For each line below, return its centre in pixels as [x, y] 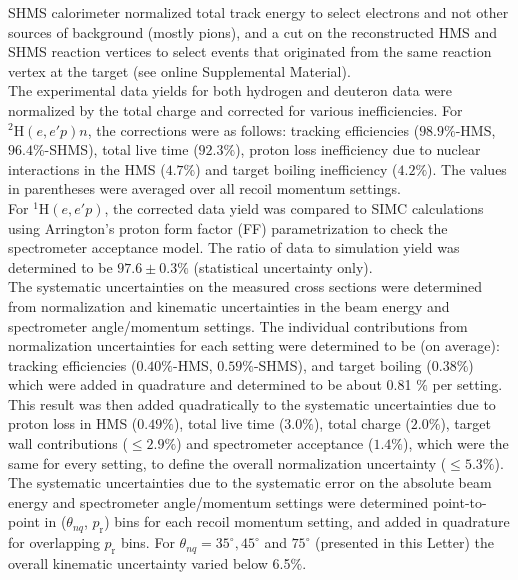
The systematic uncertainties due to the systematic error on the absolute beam [250, 482]
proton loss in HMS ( [73, 423]
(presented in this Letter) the [405, 542]
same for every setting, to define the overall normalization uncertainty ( [227, 462]
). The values [467, 168]
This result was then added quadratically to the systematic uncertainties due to [252, 403]
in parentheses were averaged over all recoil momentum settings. [204, 188]
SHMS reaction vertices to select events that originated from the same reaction [250, 51]
